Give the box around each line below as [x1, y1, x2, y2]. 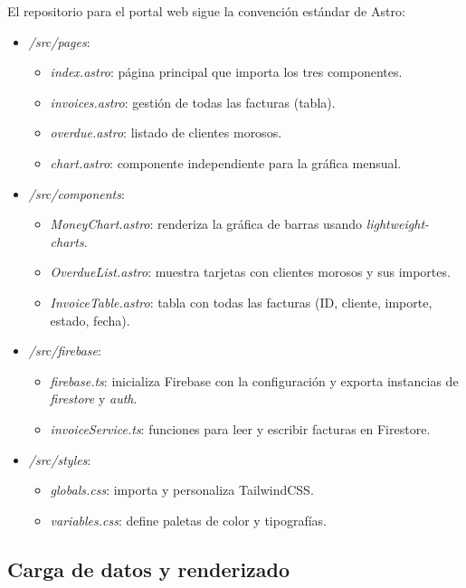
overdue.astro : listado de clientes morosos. [50, 123, 282, 142]
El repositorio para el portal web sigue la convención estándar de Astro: [7, 2, 405, 20]
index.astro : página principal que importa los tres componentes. [50, 62, 403, 81]
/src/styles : [28, 450, 91, 469]
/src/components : [28, 184, 125, 203]
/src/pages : [28, 32, 90, 51]
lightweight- [366, 214, 430, 233]
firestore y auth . [50, 389, 138, 408]
